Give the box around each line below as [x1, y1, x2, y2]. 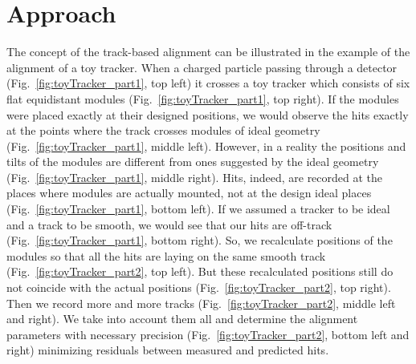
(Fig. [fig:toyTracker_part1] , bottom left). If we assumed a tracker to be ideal [6, 200, 390, 217]
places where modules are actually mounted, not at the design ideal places [6, 184, 372, 201]
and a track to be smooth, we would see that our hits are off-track [6, 216, 332, 233]
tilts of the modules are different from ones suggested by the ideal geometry [6, 153, 379, 170]
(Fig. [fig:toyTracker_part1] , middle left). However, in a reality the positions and [6, 137, 406, 154]
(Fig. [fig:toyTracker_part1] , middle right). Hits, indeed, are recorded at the [6, 168, 383, 185]
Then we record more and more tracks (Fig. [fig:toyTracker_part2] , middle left [6, 294, 396, 311]
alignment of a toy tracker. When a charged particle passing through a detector [6, 59, 398, 75]
